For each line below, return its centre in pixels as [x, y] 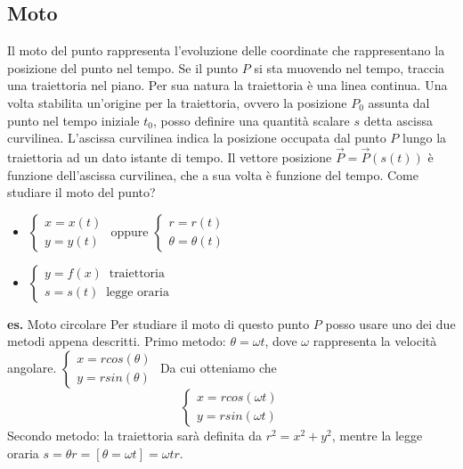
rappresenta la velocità [375, 341]
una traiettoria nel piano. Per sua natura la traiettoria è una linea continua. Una [227, 85]
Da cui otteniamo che [218, 367]
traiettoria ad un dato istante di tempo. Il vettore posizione [170, 156]
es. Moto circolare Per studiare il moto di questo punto [158, 323]
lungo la [425, 138]
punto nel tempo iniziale [73, 120]
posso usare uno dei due [390, 323]
